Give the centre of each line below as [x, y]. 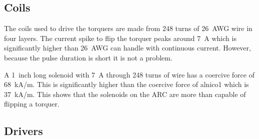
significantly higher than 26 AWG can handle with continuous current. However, [127, 48]
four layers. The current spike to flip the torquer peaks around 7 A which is [120, 38]
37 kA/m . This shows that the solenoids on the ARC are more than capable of [125, 94]
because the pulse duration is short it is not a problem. [88, 57]
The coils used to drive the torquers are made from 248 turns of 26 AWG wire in [128, 28]
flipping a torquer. [32, 104]
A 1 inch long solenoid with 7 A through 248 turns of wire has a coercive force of [129, 74]
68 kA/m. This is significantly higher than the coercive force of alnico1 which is [126, 84]
